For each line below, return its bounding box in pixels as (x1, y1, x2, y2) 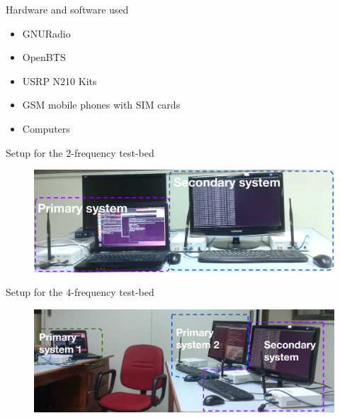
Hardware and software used (6, 2, 129, 16)
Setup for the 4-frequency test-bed (6, 285, 154, 299)
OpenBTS (22, 50, 66, 65)
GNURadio (22, 26, 71, 40)
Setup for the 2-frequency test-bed (6, 145, 154, 160)
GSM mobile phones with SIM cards (22, 97, 181, 112)
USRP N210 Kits (22, 73, 97, 88)
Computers (22, 121, 70, 136)
